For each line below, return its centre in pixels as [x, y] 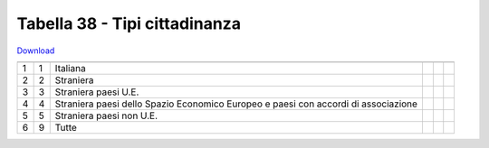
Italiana [70, 68]
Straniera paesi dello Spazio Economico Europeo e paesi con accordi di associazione [236, 104]
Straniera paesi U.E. [97, 92]
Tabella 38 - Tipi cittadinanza [129, 23]
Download [36, 51]
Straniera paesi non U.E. [106, 116]
